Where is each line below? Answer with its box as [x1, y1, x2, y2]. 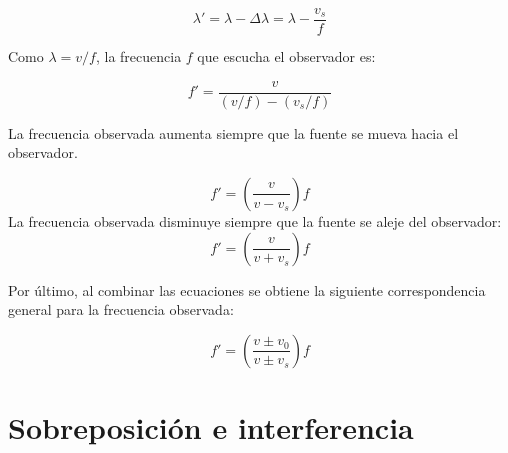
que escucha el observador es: [197, 46, 376, 67]
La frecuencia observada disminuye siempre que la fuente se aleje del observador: [8, 210, 502, 231]
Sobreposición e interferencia [8, 406, 414, 447]
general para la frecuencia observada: [8, 299, 234, 320]
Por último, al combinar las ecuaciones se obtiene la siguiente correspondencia [8, 279, 486, 300]
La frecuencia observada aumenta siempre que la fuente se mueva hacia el [8, 122, 459, 143]
